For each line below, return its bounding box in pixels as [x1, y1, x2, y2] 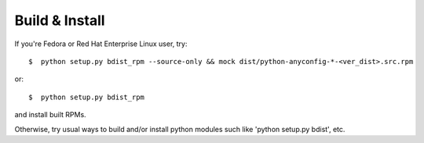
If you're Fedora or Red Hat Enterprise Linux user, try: [14, 39, 188, 48]
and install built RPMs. [14, 110, 86, 120]
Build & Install [14, 12, 105, 29]
